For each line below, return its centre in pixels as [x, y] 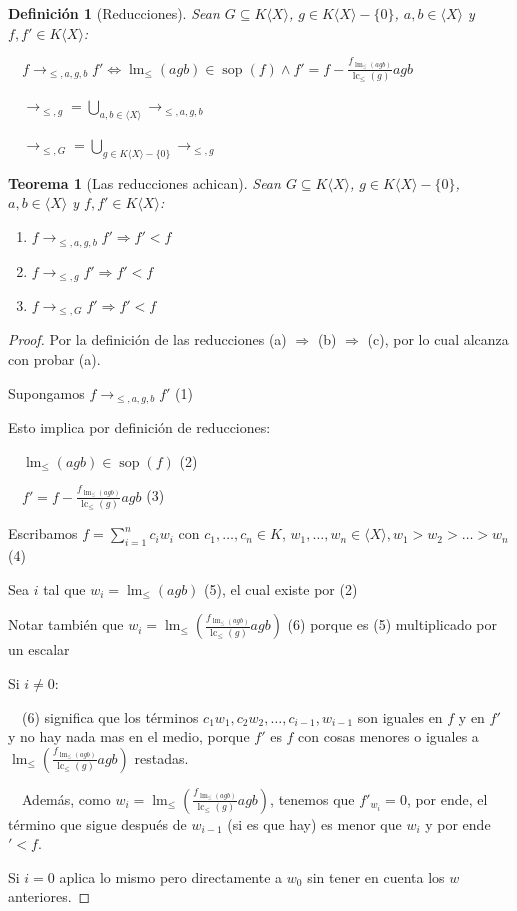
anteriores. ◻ [49, 896]
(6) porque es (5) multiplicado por [392, 624]
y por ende [458, 823]
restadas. [161, 757]
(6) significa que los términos [110, 716]
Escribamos [43, 533]
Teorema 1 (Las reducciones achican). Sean [144, 182]
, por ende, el [447, 798]
